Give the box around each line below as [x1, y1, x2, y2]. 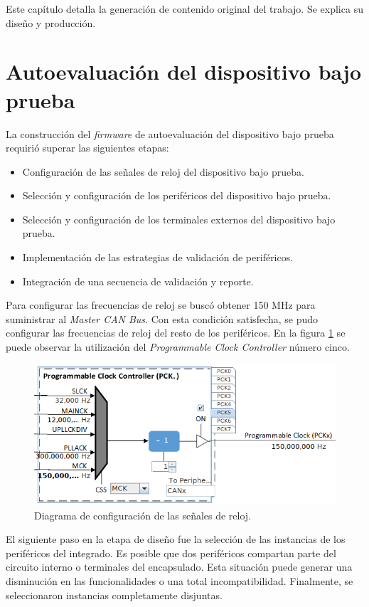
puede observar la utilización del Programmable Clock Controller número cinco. [6, 339, 350, 354]
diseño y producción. [6, 15, 96, 30]
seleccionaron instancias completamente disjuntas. [6, 587, 223, 602]
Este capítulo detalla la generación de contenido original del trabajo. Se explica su [6, 1, 363, 16]
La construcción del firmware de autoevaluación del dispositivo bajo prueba [6, 126, 334, 141]
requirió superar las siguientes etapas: [6, 140, 169, 155]
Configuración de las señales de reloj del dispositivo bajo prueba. [22, 164, 304, 179]
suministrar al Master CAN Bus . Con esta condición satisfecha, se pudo [6, 311, 319, 326]
